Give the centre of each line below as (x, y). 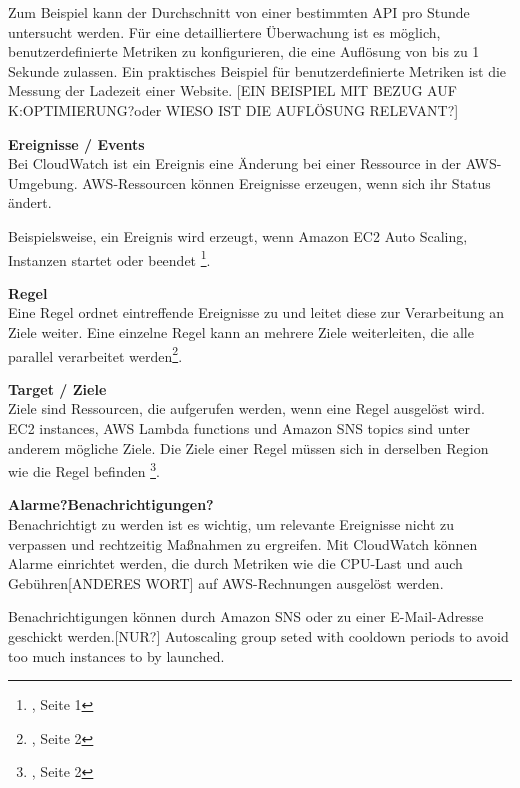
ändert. (30, 202)
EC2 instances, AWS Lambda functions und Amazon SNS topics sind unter (239, 428)
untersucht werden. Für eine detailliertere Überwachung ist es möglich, (224, 31)
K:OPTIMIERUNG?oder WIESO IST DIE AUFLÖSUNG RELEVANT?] (233, 109)
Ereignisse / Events (76, 143)
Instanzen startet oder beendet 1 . (109, 258)
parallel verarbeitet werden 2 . (95, 354)
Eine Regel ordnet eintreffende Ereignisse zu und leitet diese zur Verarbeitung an (256, 312)
